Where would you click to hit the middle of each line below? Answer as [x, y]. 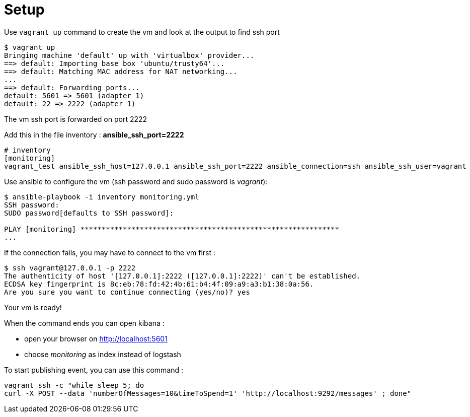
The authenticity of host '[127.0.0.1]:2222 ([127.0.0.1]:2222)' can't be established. [182, 276]
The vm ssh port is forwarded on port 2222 [76, 119]
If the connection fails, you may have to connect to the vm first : [110, 252]
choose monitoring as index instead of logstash [103, 354]
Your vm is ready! [33, 307]
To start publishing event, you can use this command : [94, 370]
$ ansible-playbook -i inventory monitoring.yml [102, 197]
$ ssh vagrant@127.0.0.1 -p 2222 [70, 268]
